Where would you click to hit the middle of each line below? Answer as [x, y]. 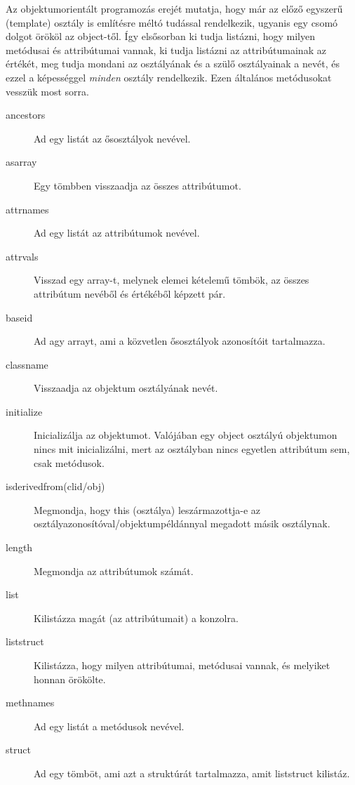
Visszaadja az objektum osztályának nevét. [126, 388]
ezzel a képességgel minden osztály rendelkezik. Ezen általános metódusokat [169, 77]
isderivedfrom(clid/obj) [55, 486]
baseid [19, 317]
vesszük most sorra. [47, 91]
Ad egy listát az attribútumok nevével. [117, 233]
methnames [30, 702]
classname [27, 364]
